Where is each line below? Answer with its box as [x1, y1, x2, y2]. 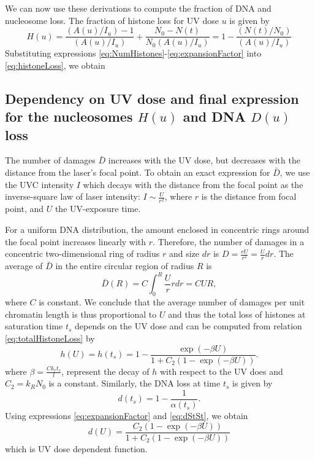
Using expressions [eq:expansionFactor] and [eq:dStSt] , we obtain [5, 409, 248, 422]
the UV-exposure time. [55, 202, 141, 215]
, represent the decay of [61, 364, 150, 377]
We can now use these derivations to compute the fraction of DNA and [5, 2, 271, 14]
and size [169, 247, 200, 260]
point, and [5, 202, 44, 215]
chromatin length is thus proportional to [5, 307, 157, 320]
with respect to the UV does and [159, 364, 283, 377]
